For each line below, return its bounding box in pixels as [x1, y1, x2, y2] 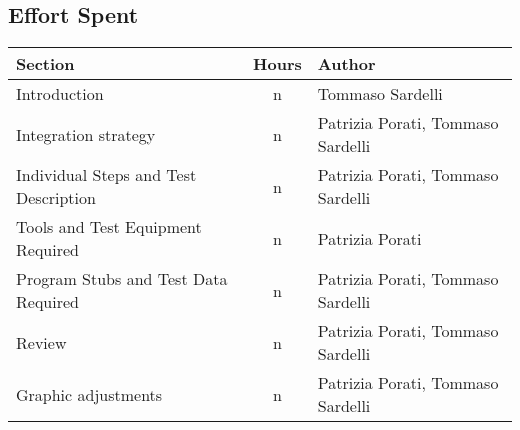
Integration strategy [16, 122, 156, 146]
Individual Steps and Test [16, 163, 197, 187]
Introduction [16, 82, 104, 106]
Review [16, 330, 67, 354]
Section [16, 52, 75, 76]
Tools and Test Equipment [16, 215, 202, 239]
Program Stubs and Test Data [16, 267, 228, 291]
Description [16, 186, 96, 210]
